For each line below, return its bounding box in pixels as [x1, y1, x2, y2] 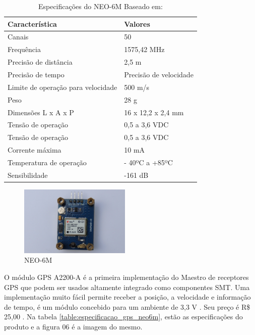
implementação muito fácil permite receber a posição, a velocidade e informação [4, 292, 251, 302]
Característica [8, 18, 57, 29]
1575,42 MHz [124, 44, 165, 55]
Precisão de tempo [8, 69, 65, 79]
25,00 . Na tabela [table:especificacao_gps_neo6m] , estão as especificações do [4, 311, 243, 322]
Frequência [8, 44, 41, 55]
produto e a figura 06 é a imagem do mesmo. [4, 321, 143, 331]
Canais [8, 31, 29, 42]
